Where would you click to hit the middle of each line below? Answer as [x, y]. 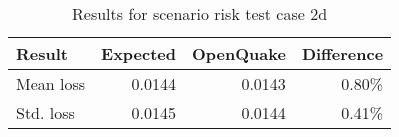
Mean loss [51, 83]
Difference [342, 53]
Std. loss [45, 112]
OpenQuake [239, 53]
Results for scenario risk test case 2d [200, 13]
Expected [139, 53]
